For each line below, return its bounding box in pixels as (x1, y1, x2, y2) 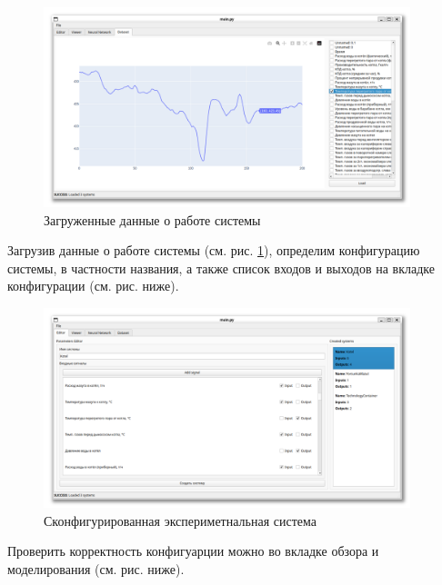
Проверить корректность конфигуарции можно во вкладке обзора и (7, 541, 379, 560)
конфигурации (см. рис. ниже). (7, 276, 179, 295)
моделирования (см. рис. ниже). (7, 559, 185, 578)
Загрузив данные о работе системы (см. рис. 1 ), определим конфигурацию (7, 241, 420, 260)
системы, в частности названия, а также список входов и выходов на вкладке (7, 258, 436, 277)
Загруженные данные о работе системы (44, 210, 261, 229)
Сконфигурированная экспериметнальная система (44, 511, 316, 530)
